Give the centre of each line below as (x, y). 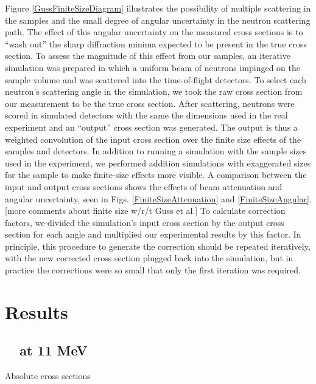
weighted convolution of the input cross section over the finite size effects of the (153, 139)
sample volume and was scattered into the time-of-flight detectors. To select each (156, 79)
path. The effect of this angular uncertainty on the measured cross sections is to (154, 32)
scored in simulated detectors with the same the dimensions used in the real (146, 115)
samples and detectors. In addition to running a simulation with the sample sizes (156, 151)
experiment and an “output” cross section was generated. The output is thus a (151, 127)
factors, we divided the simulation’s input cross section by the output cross (145, 222)
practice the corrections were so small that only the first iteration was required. (153, 270)
